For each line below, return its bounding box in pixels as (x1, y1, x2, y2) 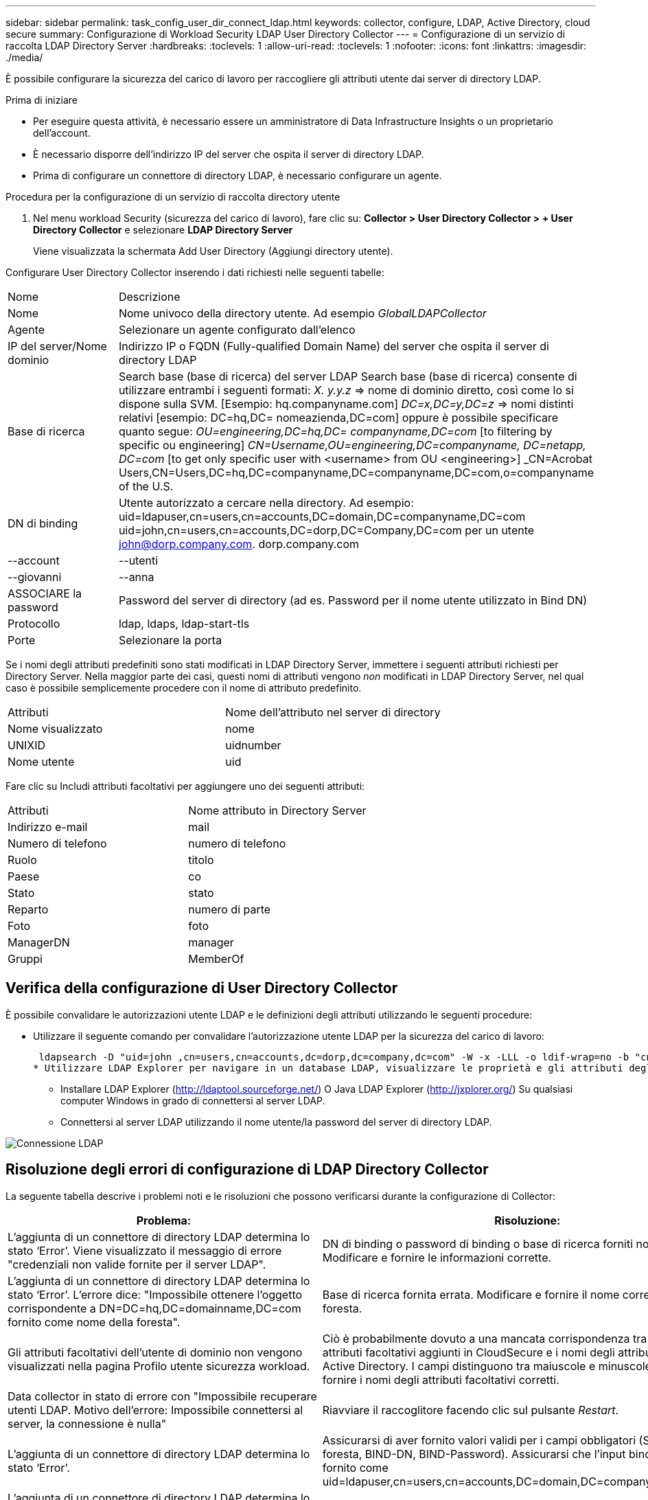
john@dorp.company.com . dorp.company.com (118, 537, 360, 551)
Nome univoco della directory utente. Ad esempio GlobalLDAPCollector (118, 306, 487, 320)
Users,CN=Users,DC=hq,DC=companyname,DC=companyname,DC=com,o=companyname (118, 466, 594, 479)
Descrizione (118, 290, 181, 304)
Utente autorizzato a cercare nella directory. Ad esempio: (118, 496, 414, 510)
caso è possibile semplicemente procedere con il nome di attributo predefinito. (5, 682, 362, 694)
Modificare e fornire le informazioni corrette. (322, 1250, 552, 1264)
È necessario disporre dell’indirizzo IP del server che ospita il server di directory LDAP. (33, 148, 424, 160)
